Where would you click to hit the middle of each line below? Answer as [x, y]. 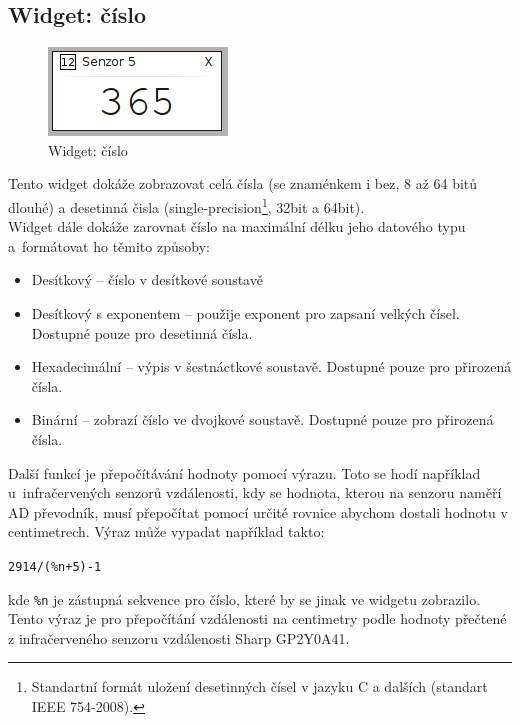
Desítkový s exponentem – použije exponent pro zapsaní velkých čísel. [245, 313]
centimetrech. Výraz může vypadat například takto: [166, 531]
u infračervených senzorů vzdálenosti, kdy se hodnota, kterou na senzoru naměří [255, 492]
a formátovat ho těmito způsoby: [109, 245]
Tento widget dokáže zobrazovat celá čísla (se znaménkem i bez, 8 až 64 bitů [243, 183]
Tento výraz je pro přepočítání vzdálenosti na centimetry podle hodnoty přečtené [257, 618]
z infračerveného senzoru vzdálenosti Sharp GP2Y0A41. [179, 637]
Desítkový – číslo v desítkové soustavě [147, 279]
